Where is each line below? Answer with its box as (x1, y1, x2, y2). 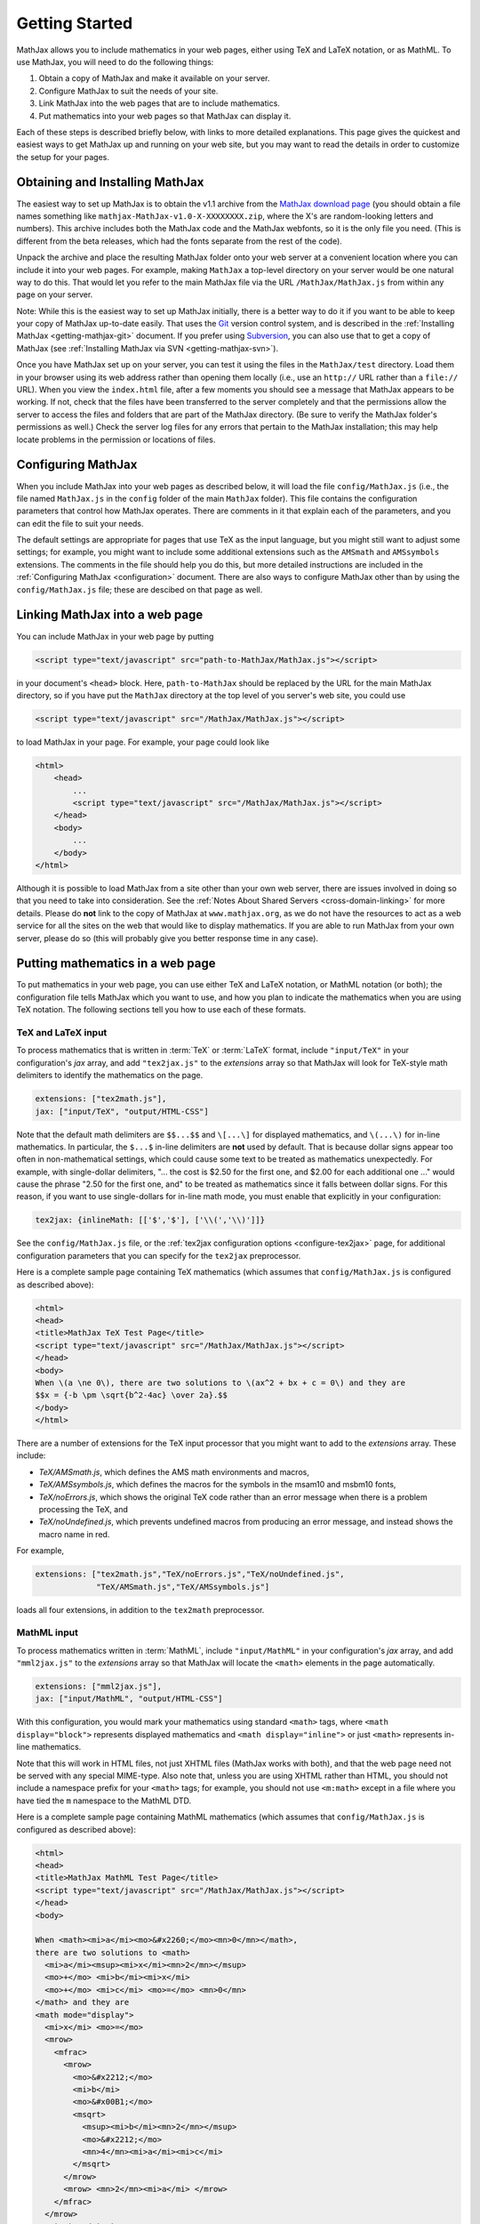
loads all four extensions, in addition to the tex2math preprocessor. (16, 1604, 265, 1615)
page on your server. (16, 289, 93, 300)
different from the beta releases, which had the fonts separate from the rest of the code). (16, 236, 342, 246)
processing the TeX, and (38, 1504, 129, 1515)
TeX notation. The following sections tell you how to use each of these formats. (16, 1004, 307, 1015)
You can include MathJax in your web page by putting (16, 631, 214, 641)
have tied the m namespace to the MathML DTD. (16, 1795, 192, 1806)
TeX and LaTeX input (16, 1026, 108, 1038)
